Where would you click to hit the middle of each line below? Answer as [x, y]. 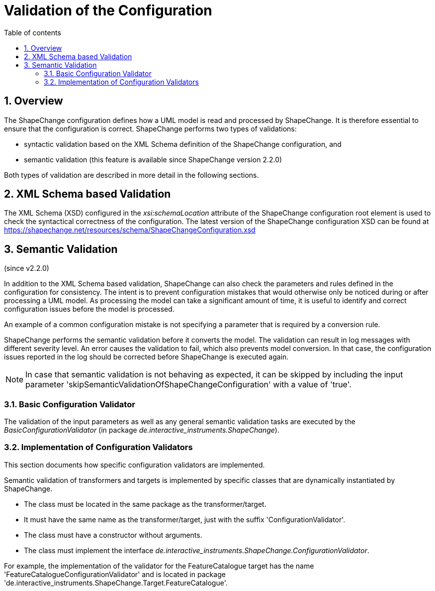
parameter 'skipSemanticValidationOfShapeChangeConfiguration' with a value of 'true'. [188, 385]
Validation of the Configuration [108, 10]
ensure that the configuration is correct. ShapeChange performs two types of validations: [150, 128]
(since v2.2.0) [27, 268]
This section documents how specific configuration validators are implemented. [134, 465]
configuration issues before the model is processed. [89, 309]
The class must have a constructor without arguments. [113, 535]
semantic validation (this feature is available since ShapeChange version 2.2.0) [153, 159]
